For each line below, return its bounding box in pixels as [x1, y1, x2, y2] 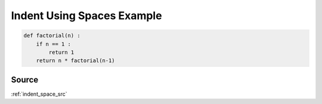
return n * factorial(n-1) [36, 57, 116, 64]
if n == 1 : [36, 41, 72, 47]
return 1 [48, 48, 75, 56]
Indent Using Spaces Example [11, 9, 162, 22]
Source [11, 75, 39, 85]
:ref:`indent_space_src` [11, 90, 68, 97]
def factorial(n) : [23, 32, 80, 39]
